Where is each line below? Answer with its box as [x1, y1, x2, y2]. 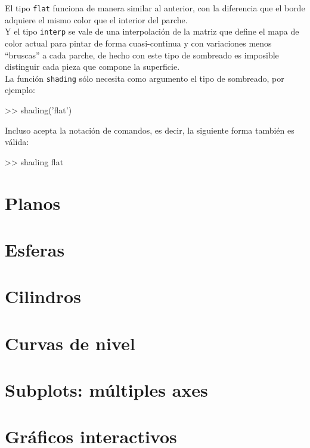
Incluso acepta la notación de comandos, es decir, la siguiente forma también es [5, 123, 294, 136]
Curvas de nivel [5, 330, 135, 355]
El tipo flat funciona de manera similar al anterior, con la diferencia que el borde [5, 2, 305, 14]
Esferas [5, 237, 65, 261]
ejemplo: [5, 84, 35, 96]
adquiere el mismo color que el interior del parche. [5, 13, 188, 26]
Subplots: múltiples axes [5, 378, 208, 401]
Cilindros [5, 284, 81, 308]
